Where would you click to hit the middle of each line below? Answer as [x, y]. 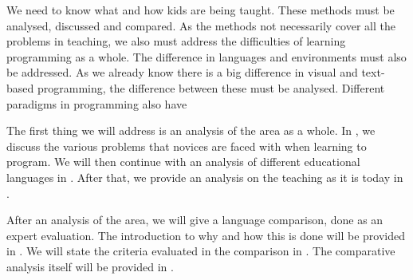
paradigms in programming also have [97, 103]
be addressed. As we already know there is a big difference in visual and [182, 72]
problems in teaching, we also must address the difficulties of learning [176, 41]
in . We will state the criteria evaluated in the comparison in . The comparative [201, 251]
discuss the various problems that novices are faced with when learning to [187, 146]
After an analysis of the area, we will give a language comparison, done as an [195, 220]
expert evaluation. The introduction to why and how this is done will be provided [206, 235]
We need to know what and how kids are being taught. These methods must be [201, 10]
